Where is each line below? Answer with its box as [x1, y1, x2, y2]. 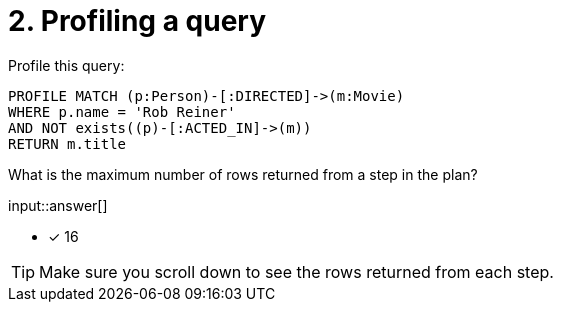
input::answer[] [8, 196, 108, 214]
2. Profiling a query [8, 4, 267, 38]
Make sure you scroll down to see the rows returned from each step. [39, 261, 554, 282]
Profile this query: [8, 56, 125, 74]
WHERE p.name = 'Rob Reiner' [8, 103, 236, 120]
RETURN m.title [8, 135, 127, 152]
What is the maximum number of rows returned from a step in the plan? [8, 165, 478, 183]
